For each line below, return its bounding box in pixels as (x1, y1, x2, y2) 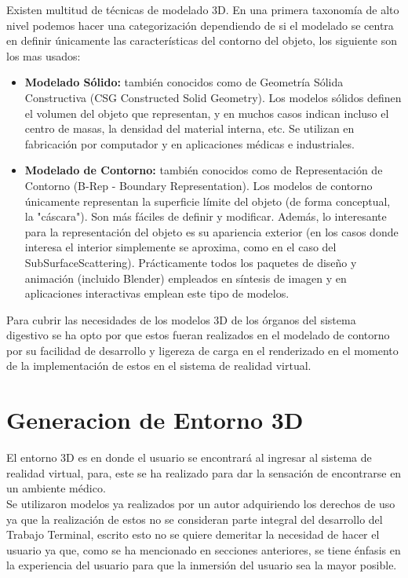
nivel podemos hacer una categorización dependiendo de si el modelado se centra (6, 16, 394, 33)
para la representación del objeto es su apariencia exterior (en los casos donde (24, 223, 399, 240)
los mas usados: (6, 47, 81, 64)
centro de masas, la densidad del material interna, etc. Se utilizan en (24, 120, 355, 137)
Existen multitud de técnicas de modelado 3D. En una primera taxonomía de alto (6, 2, 399, 17)
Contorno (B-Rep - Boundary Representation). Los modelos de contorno (24, 177, 373, 193)
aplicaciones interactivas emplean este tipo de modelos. (24, 285, 290, 302)
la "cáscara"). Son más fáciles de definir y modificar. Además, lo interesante (24, 208, 387, 225)
